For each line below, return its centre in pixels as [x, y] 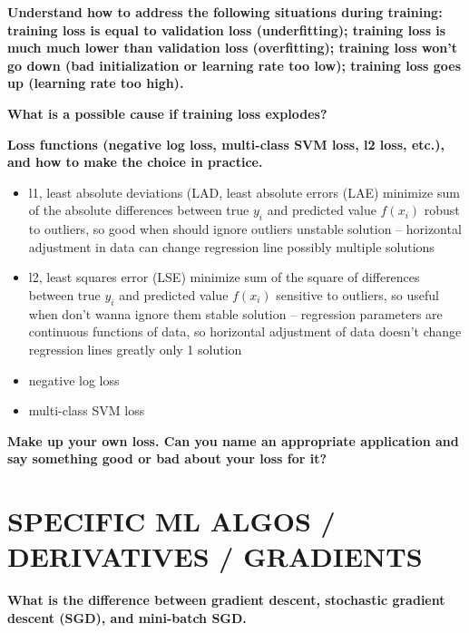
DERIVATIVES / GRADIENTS [215, 556]
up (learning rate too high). [96, 83]
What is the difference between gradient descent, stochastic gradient [226, 600]
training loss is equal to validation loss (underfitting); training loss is [227, 29]
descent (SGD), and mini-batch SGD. [127, 617]
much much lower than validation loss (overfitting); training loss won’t [233, 48]
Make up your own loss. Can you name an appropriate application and [233, 440]
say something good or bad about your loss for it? [167, 458]
